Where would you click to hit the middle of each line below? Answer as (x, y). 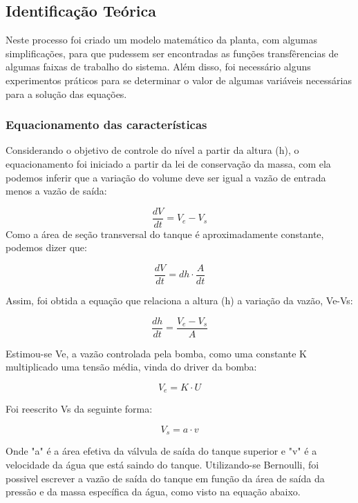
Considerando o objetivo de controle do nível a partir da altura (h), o (152, 150)
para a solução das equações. (66, 93)
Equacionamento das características (106, 125)
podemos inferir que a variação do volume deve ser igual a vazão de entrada (166, 177)
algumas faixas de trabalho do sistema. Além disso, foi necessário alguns (158, 67)
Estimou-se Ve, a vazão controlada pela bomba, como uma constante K (156, 353)
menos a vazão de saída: (56, 191)
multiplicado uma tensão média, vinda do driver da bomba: (131, 367)
